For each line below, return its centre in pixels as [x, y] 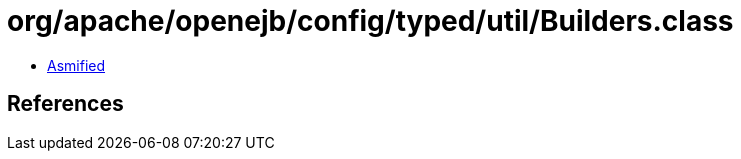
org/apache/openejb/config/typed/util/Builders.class [370, 21]
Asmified [76, 65]
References [65, 104]
